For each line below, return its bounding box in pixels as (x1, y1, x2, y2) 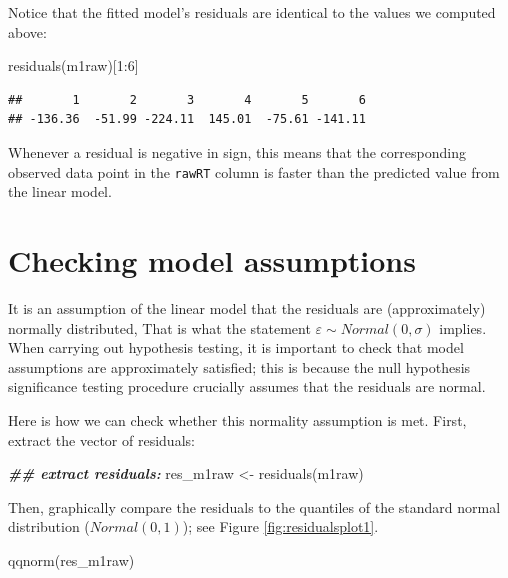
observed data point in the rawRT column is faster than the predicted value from (8, 161, 500, 182)
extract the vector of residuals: (8, 429, 195, 450)
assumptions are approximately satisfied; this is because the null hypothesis (8, 356, 471, 377)
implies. (439, 317, 487, 338)
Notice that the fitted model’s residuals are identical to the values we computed (8, 2, 496, 22)
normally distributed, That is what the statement (8, 317, 311, 338)
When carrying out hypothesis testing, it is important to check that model (8, 337, 464, 358)
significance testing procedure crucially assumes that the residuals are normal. (8, 376, 486, 397)
